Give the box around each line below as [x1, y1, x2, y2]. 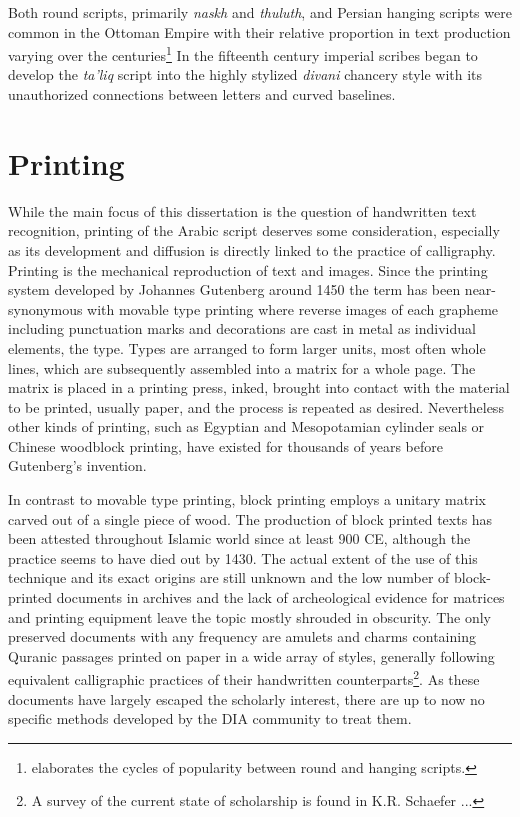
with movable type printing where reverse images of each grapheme [87, 298, 499, 319]
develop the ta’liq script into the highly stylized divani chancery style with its [8, 64, 483, 85]
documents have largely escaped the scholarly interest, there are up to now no [8, 688, 485, 709]
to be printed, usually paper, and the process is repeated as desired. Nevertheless [8, 396, 504, 417]
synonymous [8, 298, 83, 319]
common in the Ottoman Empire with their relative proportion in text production [8, 21, 511, 42]
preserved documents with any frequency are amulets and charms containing [8, 626, 476, 647]
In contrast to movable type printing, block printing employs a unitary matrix [8, 489, 486, 510]
